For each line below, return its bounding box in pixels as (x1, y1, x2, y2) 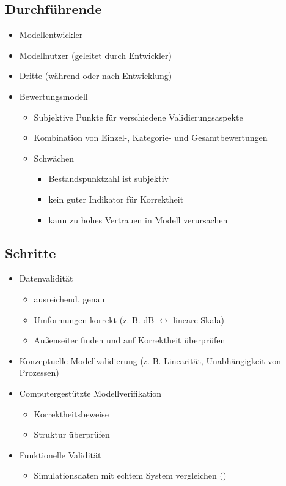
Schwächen (34, 151, 74, 164)
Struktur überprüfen (34, 428, 110, 441)
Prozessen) (19, 366, 59, 379)
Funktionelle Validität (19, 448, 101, 461)
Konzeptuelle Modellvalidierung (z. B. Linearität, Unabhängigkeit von (19, 354, 282, 367)
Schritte (5, 243, 56, 262)
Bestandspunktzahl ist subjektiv (48, 172, 169, 185)
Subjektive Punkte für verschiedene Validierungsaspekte (34, 110, 243, 123)
